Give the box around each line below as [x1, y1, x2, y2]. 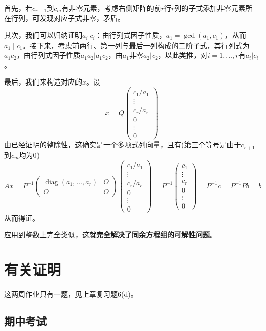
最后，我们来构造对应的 [4, 76, 82, 87]
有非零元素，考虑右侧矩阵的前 [61, 3, 161, 13]
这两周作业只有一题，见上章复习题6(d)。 [4, 288, 138, 299]
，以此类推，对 [158, 50, 208, 60]
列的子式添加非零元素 [174, 3, 246, 13]
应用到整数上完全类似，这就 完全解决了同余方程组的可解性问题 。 [4, 229, 217, 240]
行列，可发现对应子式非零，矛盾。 [11, 13, 125, 23]
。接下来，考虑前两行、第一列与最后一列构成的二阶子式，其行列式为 [22, 39, 250, 50]
